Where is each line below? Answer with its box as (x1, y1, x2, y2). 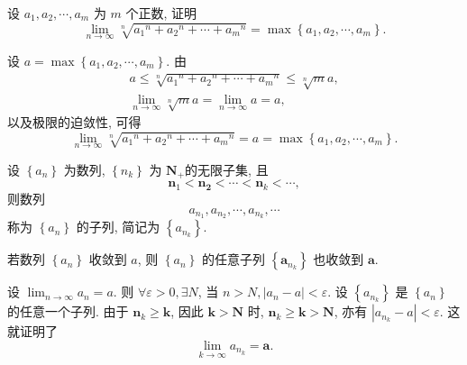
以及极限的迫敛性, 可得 (7, 113, 142, 131)
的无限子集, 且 (185, 160, 269, 178)
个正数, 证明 (125, 4, 197, 22)
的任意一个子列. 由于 (7, 302, 129, 321)
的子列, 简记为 (76, 217, 160, 236)
